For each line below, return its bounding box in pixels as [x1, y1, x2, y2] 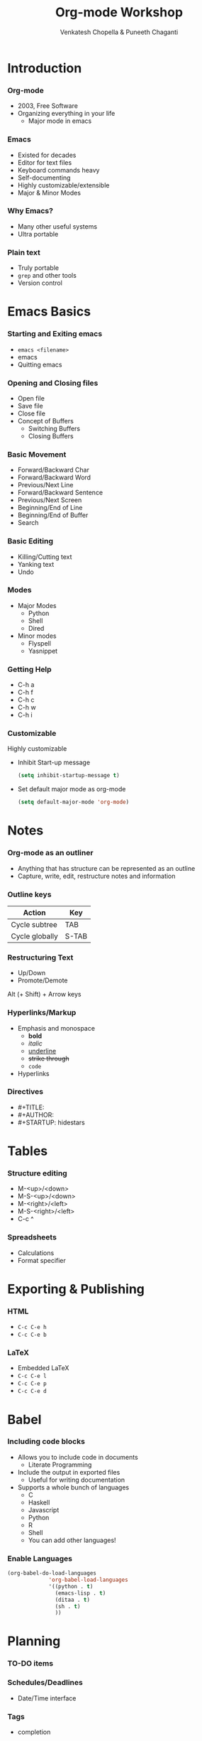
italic [28, 1038, 43, 1048]
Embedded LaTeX [17, 1364, 69, 1372]
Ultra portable [17, 229, 59, 238]
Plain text [7, 247, 40, 257]
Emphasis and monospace [17, 1024, 96, 1032]
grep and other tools [17, 271, 77, 280]
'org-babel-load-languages [48, 1576, 129, 1584]
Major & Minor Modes [17, 188, 82, 197]
